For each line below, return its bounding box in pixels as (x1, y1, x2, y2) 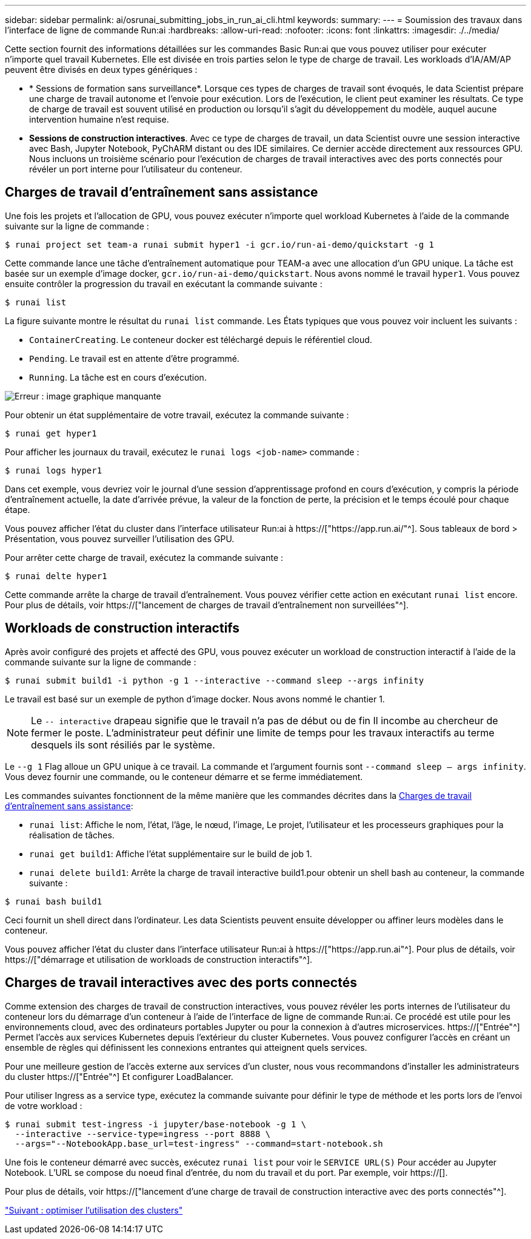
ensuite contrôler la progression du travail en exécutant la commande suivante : (5, 278, 322, 289)
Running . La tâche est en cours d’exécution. (29, 372, 207, 382)
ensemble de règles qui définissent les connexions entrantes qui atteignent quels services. (5, 1042, 367, 1053)
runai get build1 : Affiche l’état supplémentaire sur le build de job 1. (29, 848, 312, 859)
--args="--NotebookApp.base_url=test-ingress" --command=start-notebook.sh (15, 1138, 383, 1149)
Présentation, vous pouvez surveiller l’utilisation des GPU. (5, 533, 235, 544)
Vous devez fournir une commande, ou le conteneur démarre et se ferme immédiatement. (5, 771, 363, 782)
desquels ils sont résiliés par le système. (31, 738, 215, 751)
